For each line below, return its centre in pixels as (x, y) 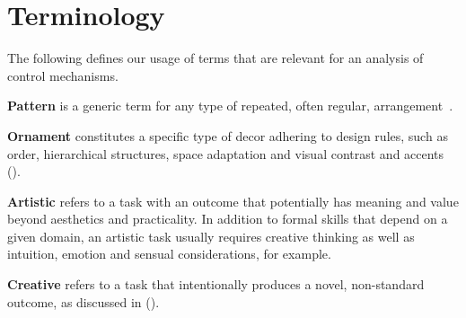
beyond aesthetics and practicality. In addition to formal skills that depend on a (228, 219)
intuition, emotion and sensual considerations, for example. (169, 254)
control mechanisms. (63, 75)
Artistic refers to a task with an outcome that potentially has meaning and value (233, 201)
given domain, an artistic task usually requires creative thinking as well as (211, 236)
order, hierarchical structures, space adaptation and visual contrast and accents (226, 153)
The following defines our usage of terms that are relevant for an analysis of (215, 58)
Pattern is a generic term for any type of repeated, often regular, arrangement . (230, 106)
